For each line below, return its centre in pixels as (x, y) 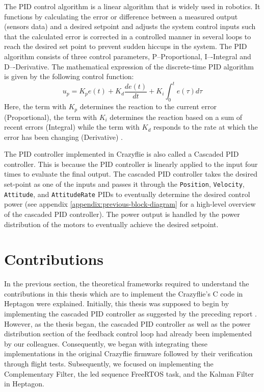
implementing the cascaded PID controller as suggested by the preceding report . (130, 314)
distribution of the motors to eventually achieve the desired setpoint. (111, 224)
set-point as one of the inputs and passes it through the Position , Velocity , (124, 184)
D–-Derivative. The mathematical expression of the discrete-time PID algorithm (129, 66)
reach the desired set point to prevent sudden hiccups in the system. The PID (126, 46)
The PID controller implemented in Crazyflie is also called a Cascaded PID (122, 154)
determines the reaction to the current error (148, 106)
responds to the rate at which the (206, 127)
